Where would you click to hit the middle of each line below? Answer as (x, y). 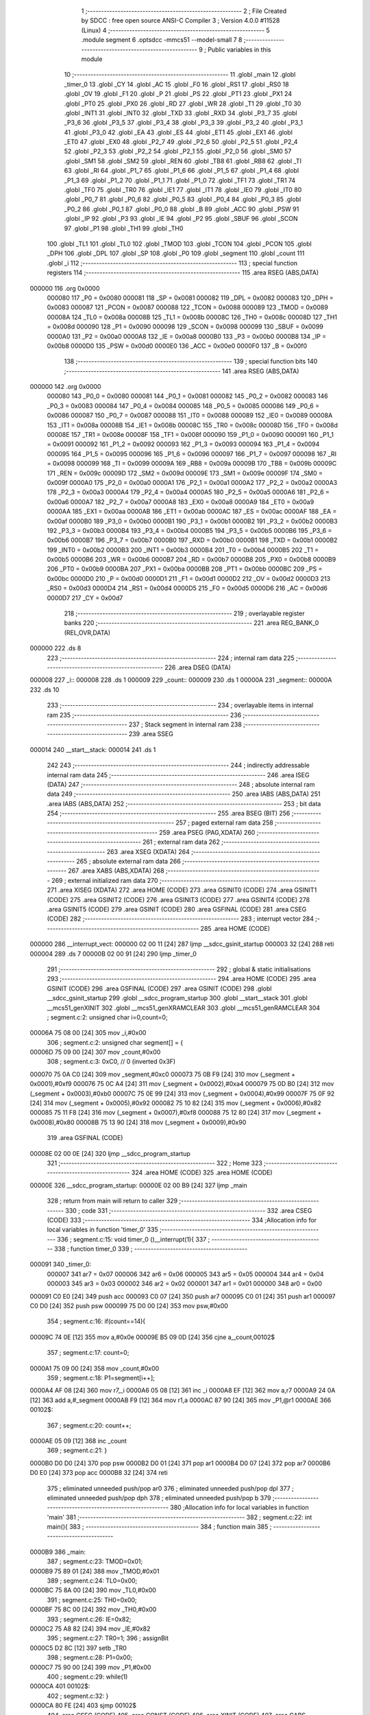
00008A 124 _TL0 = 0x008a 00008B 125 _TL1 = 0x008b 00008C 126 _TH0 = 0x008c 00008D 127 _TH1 (192, 317)
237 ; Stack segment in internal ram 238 (185, 724)
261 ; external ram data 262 (181, 842)
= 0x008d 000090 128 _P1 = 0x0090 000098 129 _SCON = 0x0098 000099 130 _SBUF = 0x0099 (185, 327)
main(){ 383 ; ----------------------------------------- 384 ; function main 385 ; (159, 1527)
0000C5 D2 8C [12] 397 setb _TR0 (78, 1648)
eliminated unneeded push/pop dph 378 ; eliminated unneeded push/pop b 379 (159, 1498)
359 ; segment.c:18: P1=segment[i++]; (101, 1378)
